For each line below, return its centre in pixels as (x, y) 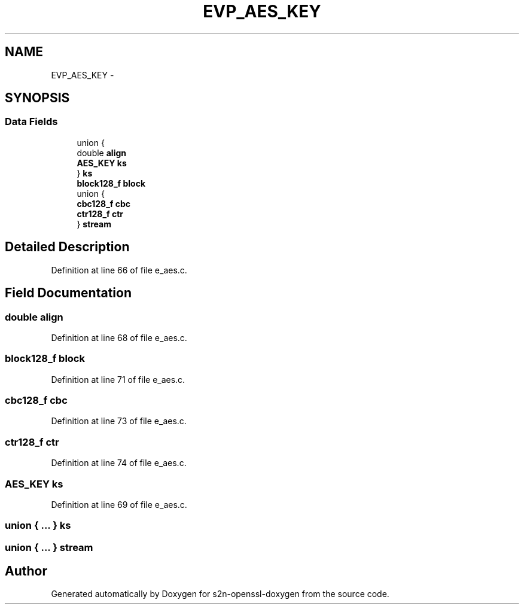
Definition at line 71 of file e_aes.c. (118, 379)
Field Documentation (68, 293)
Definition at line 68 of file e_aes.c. (119, 337)
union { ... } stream (49, 547)
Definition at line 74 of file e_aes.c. (119, 463)
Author (26, 571)
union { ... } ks (38, 526)
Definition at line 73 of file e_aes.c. (119, 421)
